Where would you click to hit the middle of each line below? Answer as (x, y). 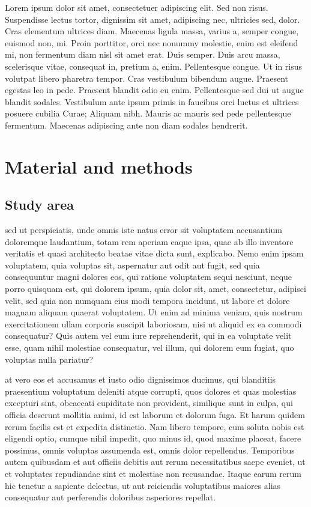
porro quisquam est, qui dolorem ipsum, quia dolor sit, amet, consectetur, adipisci (155, 289)
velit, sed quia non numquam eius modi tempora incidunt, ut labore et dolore (147, 300)
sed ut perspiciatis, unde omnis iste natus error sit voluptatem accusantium (143, 230)
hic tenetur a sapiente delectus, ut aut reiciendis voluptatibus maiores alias (143, 485)
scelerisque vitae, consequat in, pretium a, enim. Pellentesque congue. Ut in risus (154, 66)
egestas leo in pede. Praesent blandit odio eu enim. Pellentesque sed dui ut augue (154, 90)
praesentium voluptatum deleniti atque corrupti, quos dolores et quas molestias (151, 391)
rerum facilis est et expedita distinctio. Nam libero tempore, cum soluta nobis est (155, 426)
